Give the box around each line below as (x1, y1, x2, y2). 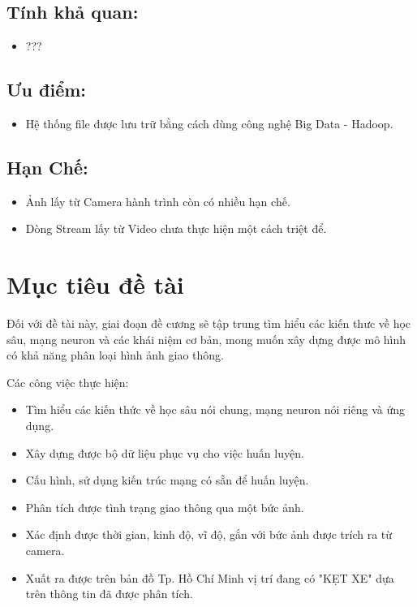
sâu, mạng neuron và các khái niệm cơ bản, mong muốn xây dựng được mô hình (6, 330, 406, 347)
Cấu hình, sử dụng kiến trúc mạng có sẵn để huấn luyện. (25, 471, 309, 489)
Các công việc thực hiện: (6, 373, 129, 390)
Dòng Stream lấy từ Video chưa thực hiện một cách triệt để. (25, 220, 327, 237)
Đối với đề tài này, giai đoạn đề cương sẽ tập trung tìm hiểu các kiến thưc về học (6, 315, 411, 332)
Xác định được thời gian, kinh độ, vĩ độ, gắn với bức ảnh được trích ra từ (25, 526, 393, 543)
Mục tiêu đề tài (6, 268, 184, 301)
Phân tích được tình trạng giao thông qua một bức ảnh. (25, 498, 304, 515)
